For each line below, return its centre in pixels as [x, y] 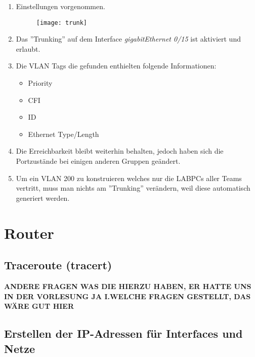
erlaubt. [28, 48]
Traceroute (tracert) [58, 265]
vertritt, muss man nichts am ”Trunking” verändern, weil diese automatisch [133, 188]
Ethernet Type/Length [63, 134]
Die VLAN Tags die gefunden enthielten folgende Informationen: [116, 66]
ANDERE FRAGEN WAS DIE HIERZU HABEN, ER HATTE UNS [128, 286]
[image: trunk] [62, 23]
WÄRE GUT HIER [39, 306]
